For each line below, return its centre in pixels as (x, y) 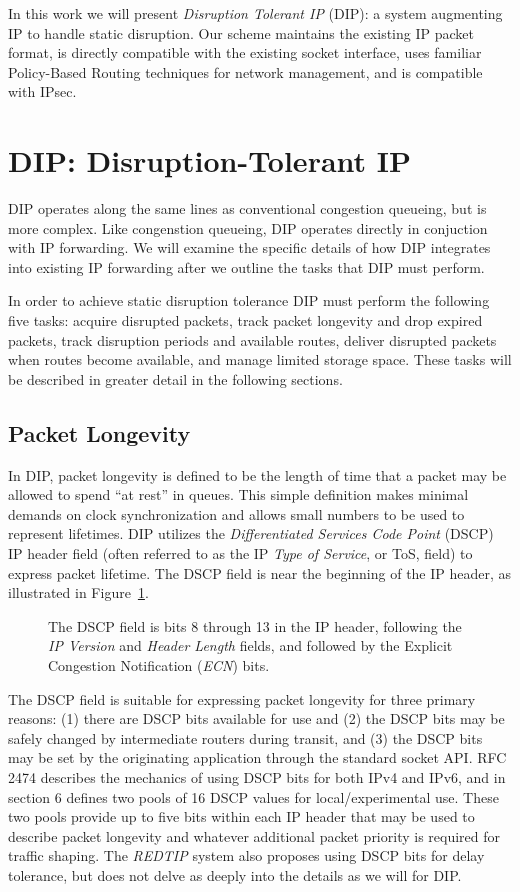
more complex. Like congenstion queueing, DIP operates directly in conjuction (248, 227)
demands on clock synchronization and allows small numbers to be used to (236, 513)
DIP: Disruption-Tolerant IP (210, 160)
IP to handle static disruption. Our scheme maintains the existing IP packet (241, 32)
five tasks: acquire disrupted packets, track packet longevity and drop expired (245, 320)
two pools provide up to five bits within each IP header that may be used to (241, 816)
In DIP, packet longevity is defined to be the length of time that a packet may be (257, 474)
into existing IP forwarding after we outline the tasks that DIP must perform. (246, 266)
